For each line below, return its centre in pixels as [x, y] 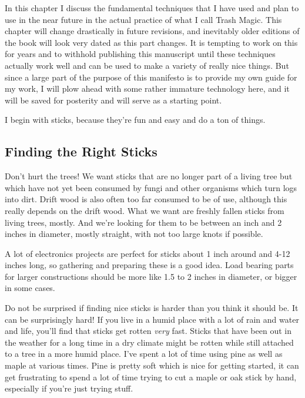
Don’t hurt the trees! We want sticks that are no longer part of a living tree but [149, 176]
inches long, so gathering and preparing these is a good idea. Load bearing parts [149, 265]
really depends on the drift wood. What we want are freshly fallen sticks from [145, 210]
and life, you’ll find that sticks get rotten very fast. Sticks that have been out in [148, 331]
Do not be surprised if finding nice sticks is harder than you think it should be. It [152, 308]
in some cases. [30, 288]
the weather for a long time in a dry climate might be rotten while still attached [149, 342]
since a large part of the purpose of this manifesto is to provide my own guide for [151, 77]
